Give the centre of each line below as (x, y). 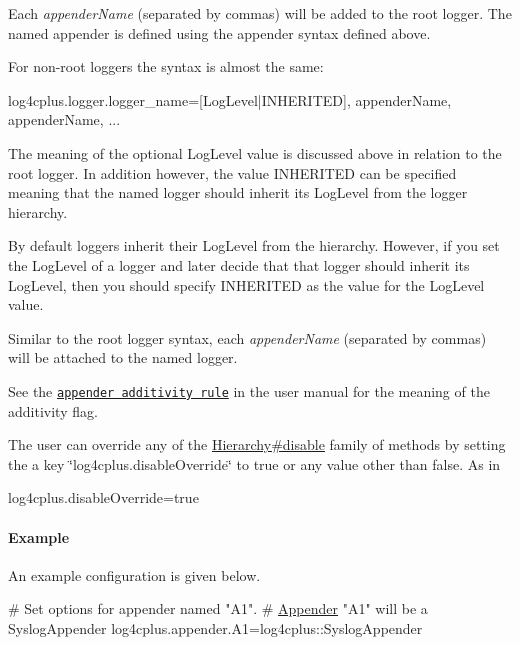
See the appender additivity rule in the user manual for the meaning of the (249, 390)
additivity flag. (53, 410)
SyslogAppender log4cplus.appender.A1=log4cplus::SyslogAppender (215, 627)
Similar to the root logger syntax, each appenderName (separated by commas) (247, 337)
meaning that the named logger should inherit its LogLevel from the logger (238, 192)
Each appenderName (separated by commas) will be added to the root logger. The (260, 13)
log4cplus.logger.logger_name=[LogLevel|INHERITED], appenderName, (230, 99)
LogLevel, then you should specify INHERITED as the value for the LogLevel (246, 284)
